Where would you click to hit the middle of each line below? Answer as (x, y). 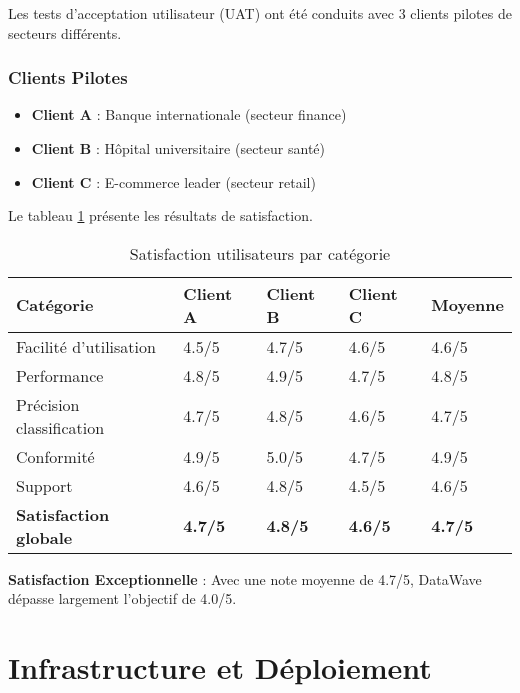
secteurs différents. (65, 32)
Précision (48, 404)
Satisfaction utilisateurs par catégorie (260, 253)
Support (44, 485)
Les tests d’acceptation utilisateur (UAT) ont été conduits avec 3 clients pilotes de (260, 13)
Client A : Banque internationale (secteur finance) (189, 114)
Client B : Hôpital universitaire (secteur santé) (178, 148)
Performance (60, 375)
